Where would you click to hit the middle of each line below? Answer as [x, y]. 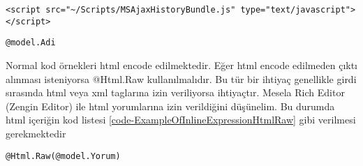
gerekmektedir [36, 133]
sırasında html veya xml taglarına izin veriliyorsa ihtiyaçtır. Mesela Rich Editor [175, 92]
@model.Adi [31, 43]
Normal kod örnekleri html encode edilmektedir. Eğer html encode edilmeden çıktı [181, 65]
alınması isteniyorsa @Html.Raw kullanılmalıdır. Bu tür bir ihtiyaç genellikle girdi [181, 78]
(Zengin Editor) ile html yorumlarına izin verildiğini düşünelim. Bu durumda [170, 106]
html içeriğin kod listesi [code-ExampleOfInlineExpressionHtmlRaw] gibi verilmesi [181, 120]
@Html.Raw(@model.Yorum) [63, 156]
